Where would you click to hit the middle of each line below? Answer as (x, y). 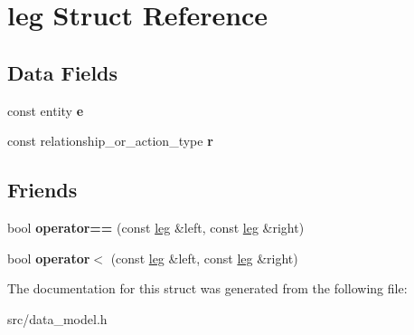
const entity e (46, 110)
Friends (42, 190)
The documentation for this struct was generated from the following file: (207, 288)
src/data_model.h (57, 318)
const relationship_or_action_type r (110, 141)
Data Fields (63, 72)
